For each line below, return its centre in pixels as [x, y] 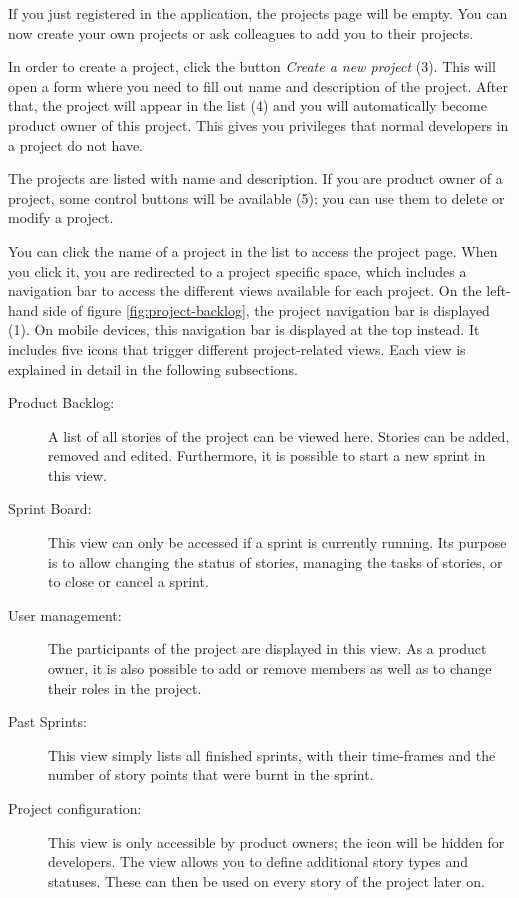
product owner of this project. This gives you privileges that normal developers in [258, 124]
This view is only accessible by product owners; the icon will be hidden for [276, 841]
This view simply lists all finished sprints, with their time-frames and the [272, 754]
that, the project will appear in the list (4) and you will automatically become [247, 105]
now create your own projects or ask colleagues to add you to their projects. [241, 32]
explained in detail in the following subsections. [153, 368]
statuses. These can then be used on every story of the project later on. [266, 880]
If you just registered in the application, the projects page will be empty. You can [258, 13]
